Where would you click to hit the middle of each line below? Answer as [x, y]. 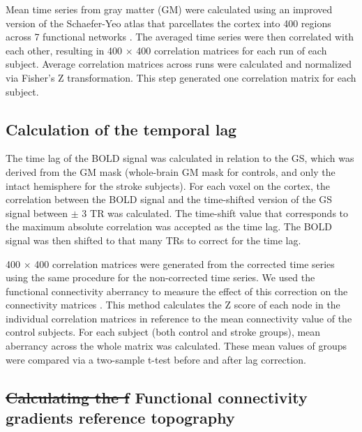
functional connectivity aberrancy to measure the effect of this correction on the [177, 291]
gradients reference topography [120, 418]
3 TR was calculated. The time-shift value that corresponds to [215, 213]
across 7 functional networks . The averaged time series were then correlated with [180, 37]
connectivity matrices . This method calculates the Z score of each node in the [173, 305]
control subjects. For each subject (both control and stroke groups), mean [163, 332]
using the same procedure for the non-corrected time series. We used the [160, 277]
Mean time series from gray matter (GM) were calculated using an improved [169, 9]
